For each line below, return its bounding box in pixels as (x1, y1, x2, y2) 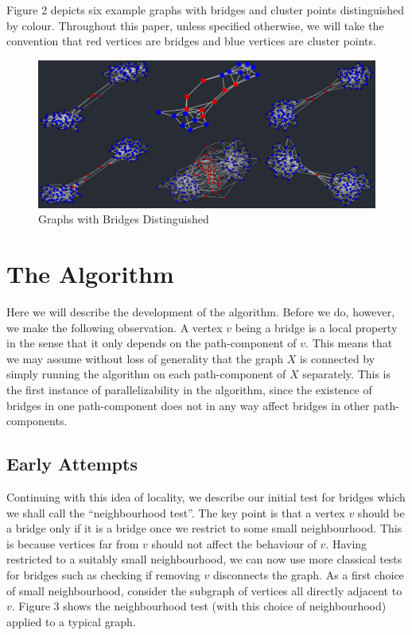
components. (6, 412, 68, 429)
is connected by (299, 350, 375, 366)
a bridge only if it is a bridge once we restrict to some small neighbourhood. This (6, 520, 402, 536)
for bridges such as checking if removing (6, 566, 200, 583)
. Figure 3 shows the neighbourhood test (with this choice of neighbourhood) (11, 598, 387, 614)
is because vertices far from (6, 535, 139, 552)
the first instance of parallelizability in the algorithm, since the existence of (6, 381, 372, 397)
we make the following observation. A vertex (6, 319, 223, 335)
